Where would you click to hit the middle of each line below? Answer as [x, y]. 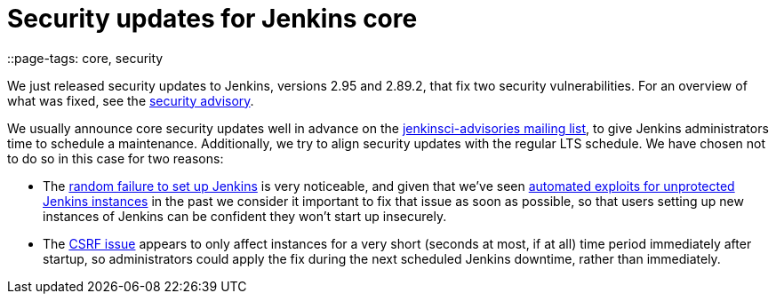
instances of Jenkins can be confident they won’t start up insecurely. [245, 216]
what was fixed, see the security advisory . [131, 100]
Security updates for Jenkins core [212, 19]
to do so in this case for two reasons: [116, 158]
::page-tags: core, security [85, 58]
